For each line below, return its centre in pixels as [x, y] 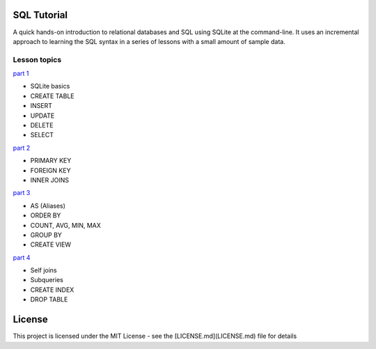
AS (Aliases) [48, 205]
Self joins [44, 270]
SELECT [42, 135]
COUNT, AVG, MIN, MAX [65, 225]
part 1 [21, 74]
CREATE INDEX [52, 290]
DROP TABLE [49, 300]
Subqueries [47, 280]
